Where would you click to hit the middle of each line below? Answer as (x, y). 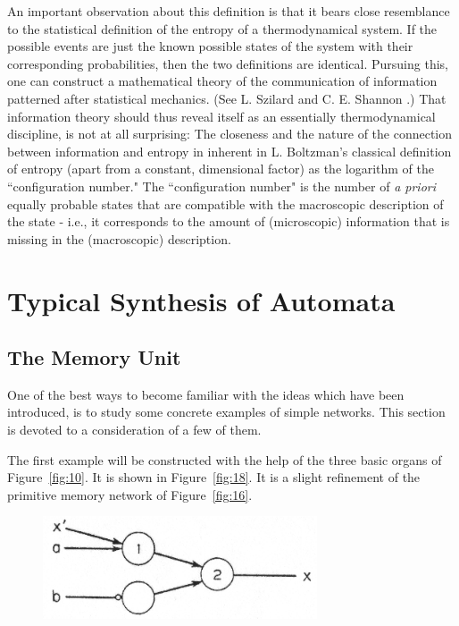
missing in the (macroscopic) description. (119, 238)
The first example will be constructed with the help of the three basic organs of (225, 459)
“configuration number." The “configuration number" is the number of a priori (222, 186)
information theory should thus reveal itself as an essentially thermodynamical (221, 116)
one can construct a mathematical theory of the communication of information (222, 81)
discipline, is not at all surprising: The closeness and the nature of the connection (230, 134)
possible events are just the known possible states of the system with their (210, 46)
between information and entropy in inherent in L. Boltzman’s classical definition (229, 151)
